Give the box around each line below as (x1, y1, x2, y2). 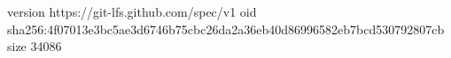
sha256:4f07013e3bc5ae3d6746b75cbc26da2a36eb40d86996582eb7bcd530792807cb (7, 19, 445, 38)
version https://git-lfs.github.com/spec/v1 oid (7, 3, 257, 20)
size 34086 (7, 37, 62, 55)
